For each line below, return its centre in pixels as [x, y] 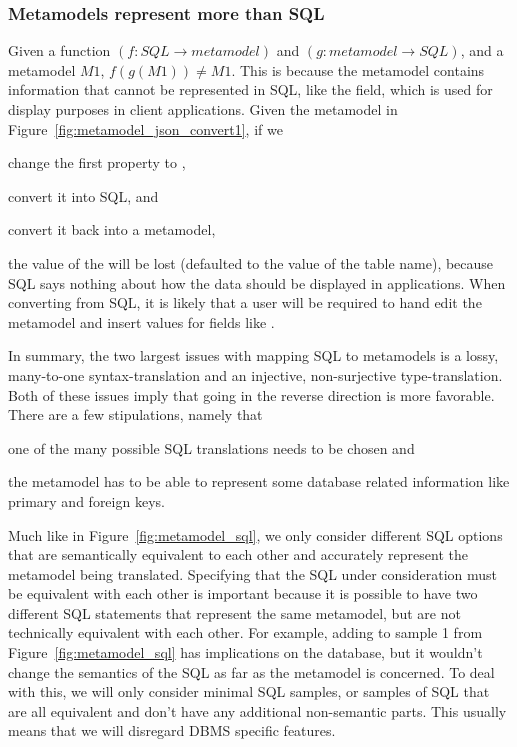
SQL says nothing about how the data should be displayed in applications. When [257, 282]
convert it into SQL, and [83, 195]
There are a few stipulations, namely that [135, 414]
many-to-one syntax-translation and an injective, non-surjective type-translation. [255, 374]
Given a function [59, 50]
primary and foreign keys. [86, 500]
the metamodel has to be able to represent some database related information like [259, 481]
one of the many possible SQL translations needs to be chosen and [211, 447]
